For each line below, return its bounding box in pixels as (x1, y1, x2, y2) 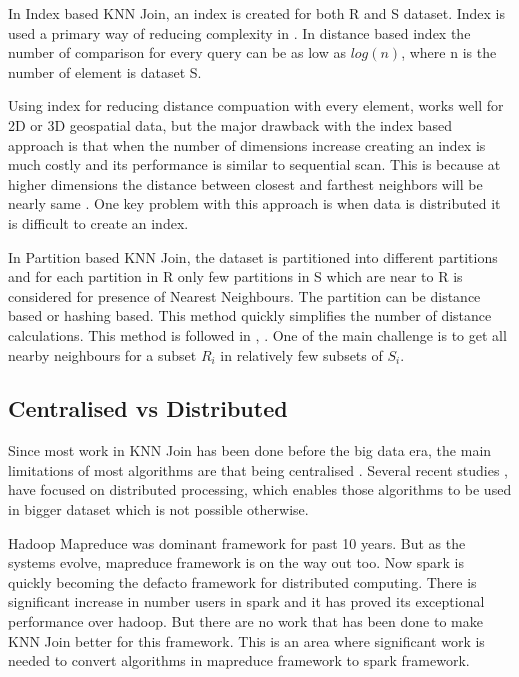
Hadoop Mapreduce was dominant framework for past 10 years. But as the (8, 532, 466, 553)
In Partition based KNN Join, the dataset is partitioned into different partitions (8, 246, 498, 267)
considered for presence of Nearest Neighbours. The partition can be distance (8, 285, 481, 306)
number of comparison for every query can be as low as (8, 42, 346, 63)
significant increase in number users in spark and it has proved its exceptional (8, 591, 485, 612)
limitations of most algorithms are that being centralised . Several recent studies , (8, 459, 508, 480)
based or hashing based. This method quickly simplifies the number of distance (8, 305, 492, 326)
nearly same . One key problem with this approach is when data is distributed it (8, 193, 501, 214)
